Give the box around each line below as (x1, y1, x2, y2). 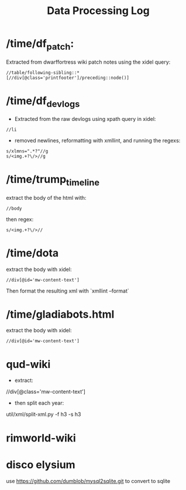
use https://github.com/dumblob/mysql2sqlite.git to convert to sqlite (6, 477, 171, 484)
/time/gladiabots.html (6, 308, 115, 321)
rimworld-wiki (6, 431, 76, 444)
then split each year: (14, 399, 64, 406)
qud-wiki (6, 357, 51, 371)
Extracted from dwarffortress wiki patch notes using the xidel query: (6, 58, 171, 65)
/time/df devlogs (6, 94, 80, 109)
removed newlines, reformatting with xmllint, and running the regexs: (14, 137, 181, 144)
